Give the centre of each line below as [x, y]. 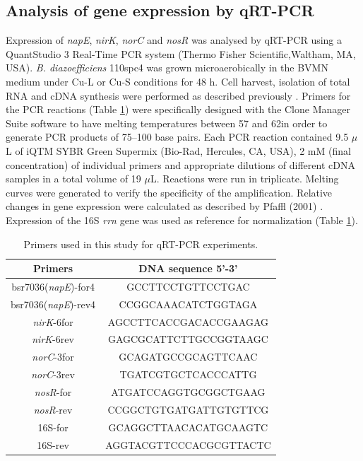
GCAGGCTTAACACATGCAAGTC [188, 427]
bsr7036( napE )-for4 [53, 286]
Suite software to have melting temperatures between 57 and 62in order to [167, 123]
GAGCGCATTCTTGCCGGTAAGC [188, 339]
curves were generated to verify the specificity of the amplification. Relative [169, 192]
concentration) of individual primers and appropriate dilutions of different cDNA [180, 164]
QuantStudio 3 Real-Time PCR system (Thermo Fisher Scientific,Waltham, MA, [181, 53]
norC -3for [53, 357]
